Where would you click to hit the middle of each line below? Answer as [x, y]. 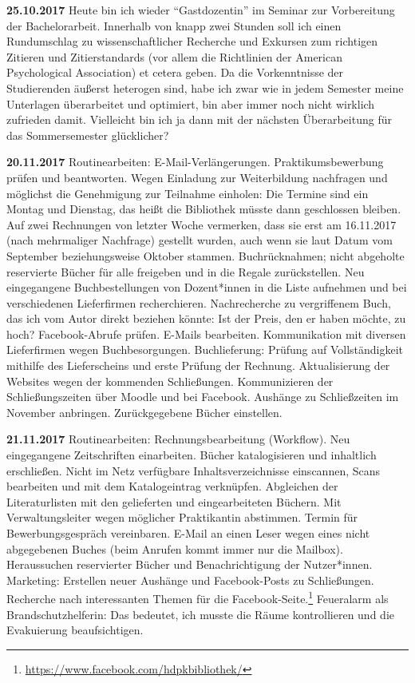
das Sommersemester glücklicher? [88, 135]
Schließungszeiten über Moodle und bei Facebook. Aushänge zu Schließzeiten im [203, 397]
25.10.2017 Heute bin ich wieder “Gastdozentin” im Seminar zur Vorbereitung [201, 10]
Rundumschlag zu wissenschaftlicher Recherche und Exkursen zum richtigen [192, 41]
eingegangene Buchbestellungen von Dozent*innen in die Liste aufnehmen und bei [207, 287]
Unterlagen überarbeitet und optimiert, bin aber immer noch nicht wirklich [191, 103]
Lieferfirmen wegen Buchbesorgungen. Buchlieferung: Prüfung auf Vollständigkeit [205, 349]
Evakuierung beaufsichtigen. [75, 630]
